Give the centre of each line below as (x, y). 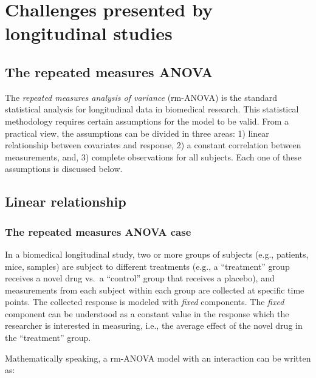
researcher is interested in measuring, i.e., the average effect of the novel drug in (154, 325)
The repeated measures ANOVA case (98, 231)
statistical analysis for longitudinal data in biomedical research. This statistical (152, 109)
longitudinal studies (89, 33)
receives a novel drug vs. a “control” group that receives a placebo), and (140, 278)
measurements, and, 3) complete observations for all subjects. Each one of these (153, 156)
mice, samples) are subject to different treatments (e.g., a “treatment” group (147, 266)
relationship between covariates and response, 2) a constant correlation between (153, 145)
